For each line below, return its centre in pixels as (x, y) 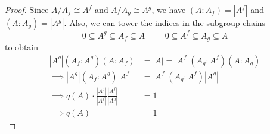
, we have (169, 9)
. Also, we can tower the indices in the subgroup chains (165, 23)
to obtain (22, 47)
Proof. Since (27, 9)
